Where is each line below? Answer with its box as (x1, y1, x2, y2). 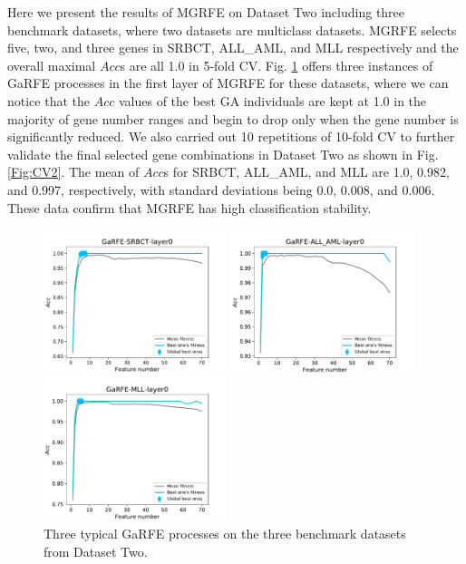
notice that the (7, 91, 90, 110)
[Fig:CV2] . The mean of (7, 162, 140, 181)
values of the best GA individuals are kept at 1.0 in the (118, 91, 427, 110)
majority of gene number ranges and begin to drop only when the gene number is (7, 109, 459, 128)
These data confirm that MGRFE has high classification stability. (7, 198, 372, 217)
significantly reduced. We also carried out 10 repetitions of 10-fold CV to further (7, 127, 455, 146)
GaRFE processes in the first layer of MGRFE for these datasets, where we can (7, 73, 449, 92)
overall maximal (7, 55, 96, 74)
